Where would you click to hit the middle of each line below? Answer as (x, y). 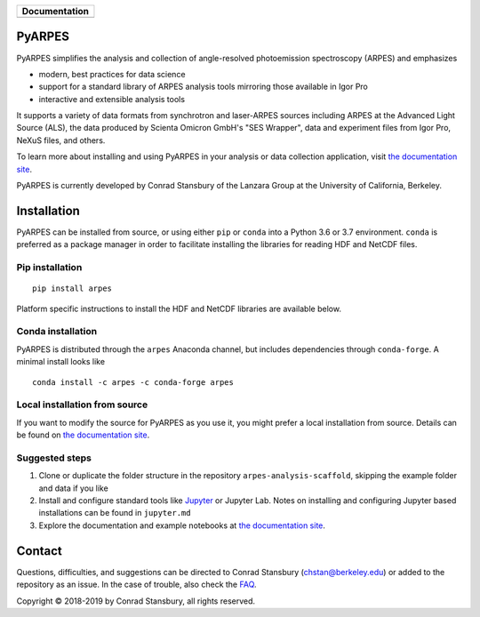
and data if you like (73, 488)
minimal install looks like (61, 362)
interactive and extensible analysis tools (112, 99)
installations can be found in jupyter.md (115, 513)
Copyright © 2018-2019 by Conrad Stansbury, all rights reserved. (136, 601)
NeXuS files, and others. (61, 140)
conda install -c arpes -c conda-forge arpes (133, 382)
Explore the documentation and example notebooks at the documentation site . (182, 525)
